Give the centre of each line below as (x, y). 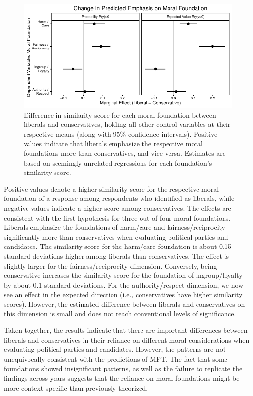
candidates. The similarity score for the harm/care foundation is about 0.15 (118, 246)
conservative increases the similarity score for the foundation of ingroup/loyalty (123, 275)
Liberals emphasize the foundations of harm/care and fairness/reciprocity (115, 227)
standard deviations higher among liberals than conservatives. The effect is (116, 256)
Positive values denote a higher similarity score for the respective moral (112, 188)
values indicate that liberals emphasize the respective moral (113, 143)
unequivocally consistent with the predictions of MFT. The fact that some (116, 359)
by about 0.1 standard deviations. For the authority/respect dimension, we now (124, 285)
